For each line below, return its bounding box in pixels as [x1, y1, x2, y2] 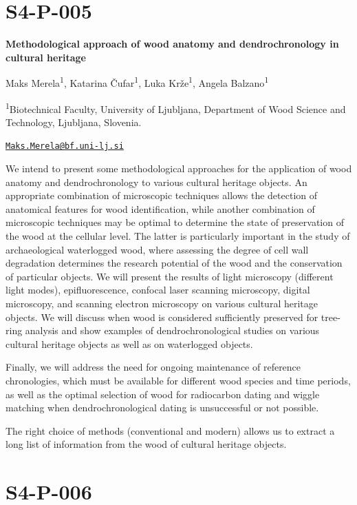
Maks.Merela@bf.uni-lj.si [6, 141, 124, 152]
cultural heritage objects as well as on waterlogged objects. [6, 336, 253, 351]
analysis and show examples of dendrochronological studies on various [25, 323, 320, 338]
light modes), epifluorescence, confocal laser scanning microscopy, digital [6, 282, 310, 297]
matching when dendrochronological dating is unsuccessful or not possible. [6, 400, 319, 415]
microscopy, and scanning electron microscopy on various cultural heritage [6, 296, 318, 310]
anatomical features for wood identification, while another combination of [6, 201, 315, 216]
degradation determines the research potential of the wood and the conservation [6, 256, 343, 270]
